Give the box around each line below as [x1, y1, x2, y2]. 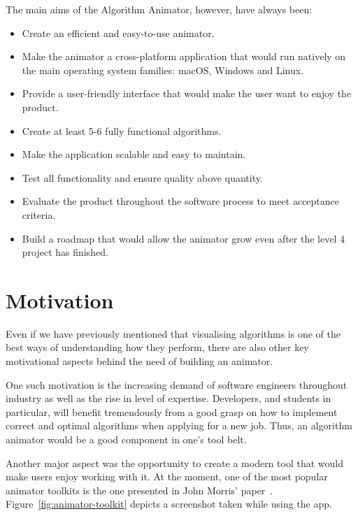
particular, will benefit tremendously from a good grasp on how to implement [6, 404, 338, 419]
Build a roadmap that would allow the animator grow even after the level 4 [22, 231, 345, 245]
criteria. [22, 207, 56, 222]
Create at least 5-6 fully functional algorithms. [22, 123, 222, 138]
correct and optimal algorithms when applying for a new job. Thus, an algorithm [6, 418, 352, 433]
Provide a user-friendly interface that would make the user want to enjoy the [22, 86, 352, 101]
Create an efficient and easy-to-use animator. [22, 25, 215, 40]
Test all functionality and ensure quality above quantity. [22, 170, 263, 185]
